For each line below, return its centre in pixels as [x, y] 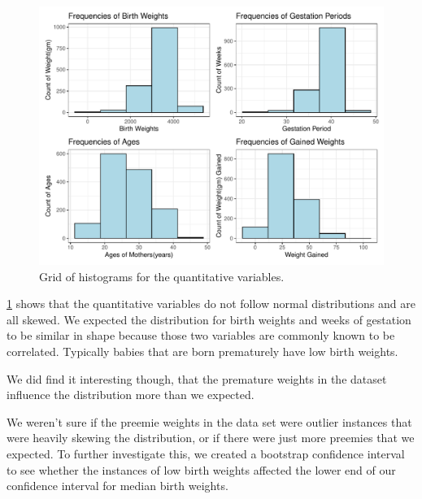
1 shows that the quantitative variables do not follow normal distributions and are [211, 304]
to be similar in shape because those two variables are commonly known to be [201, 335]
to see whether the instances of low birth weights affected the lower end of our [201, 469]
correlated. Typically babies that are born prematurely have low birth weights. [202, 351]
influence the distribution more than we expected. [131, 395]
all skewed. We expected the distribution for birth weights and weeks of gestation [209, 319]
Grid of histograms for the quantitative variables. [162, 276]
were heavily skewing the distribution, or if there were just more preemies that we [211, 438]
